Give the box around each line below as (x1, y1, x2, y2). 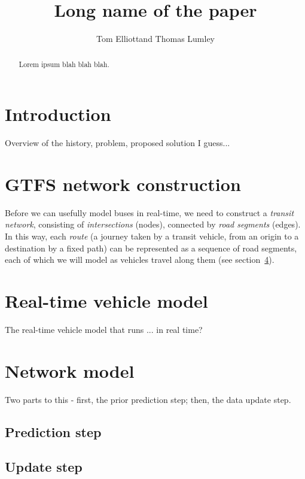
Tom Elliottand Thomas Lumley (96, 32, 215, 45)
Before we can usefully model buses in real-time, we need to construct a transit (5, 206, 294, 219)
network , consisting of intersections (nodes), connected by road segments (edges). (5, 218, 301, 231)
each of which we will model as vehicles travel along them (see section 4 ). (5, 253, 274, 266)
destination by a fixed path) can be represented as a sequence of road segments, (5, 241, 297, 254)
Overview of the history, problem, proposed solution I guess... (5, 137, 230, 149)
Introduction (5, 102, 111, 126)
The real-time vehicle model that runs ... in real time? (5, 323, 203, 335)
